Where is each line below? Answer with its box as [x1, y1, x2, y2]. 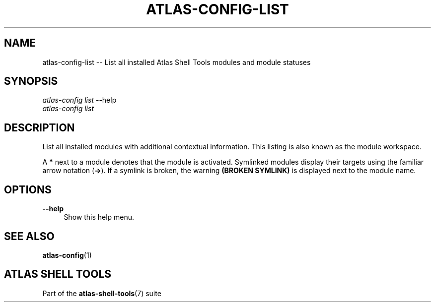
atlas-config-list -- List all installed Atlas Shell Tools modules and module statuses [42, 58, 311, 66]
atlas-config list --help [42, 96, 117, 105]
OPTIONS [4, 183, 52, 196]
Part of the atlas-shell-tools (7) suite [42, 289, 161, 298]
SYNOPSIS [4, 75, 58, 88]
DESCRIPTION [4, 121, 75, 134]
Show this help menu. [64, 213, 135, 222]
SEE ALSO [4, 230, 55, 243]
